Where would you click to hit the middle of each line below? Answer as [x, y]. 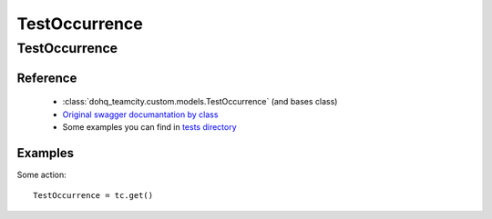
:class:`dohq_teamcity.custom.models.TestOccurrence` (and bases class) [200, 102]
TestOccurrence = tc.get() [93, 196]
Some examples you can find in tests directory [149, 127]
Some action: [42, 174]
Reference [47, 78]
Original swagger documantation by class [140, 114]
